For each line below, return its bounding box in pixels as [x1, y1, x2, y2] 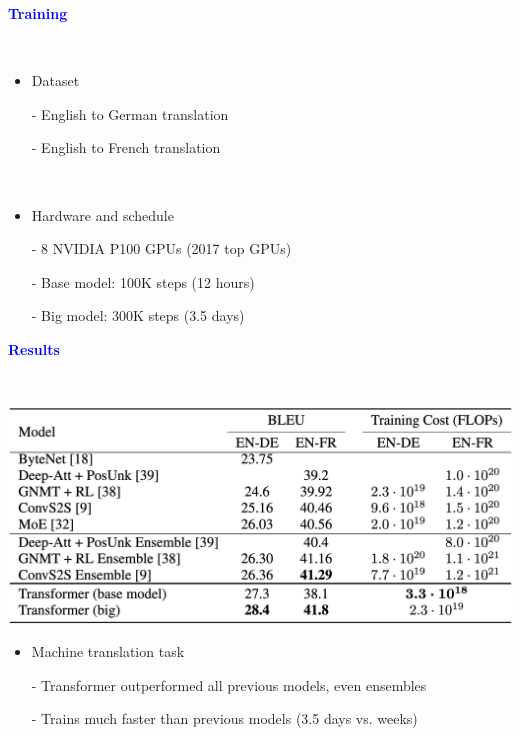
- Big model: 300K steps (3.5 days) [31, 305, 245, 326]
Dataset [31, 70, 80, 91]
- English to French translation [31, 137, 221, 158]
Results [8, 338, 60, 359]
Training [8, 3, 68, 23]
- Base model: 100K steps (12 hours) [31, 271, 255, 292]
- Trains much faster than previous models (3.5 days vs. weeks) [31, 708, 418, 729]
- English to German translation [31, 103, 229, 124]
